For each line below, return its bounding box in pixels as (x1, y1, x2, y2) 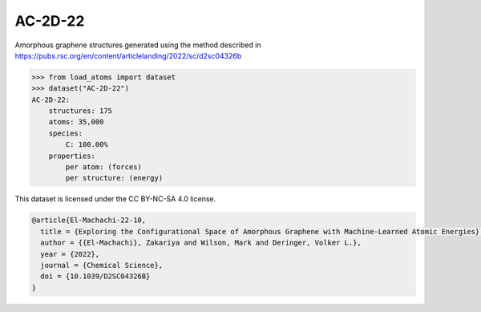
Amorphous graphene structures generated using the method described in (14, 40, 261, 50)
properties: (48, 151, 96, 160)
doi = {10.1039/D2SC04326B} (40, 272, 151, 281)
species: (48, 128, 83, 138)
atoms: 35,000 (48, 117, 104, 127)
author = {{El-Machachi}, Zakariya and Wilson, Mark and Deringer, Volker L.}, (40, 238, 362, 248)
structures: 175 (48, 107, 112, 115)
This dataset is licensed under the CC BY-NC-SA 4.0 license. (14, 194, 216, 204)
